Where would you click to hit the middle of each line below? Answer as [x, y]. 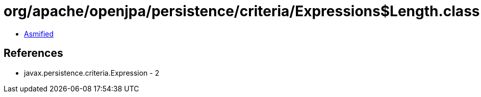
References [33, 53]
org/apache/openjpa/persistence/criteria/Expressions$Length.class [242, 11]
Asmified [39, 34]
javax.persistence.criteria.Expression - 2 [92, 73]
